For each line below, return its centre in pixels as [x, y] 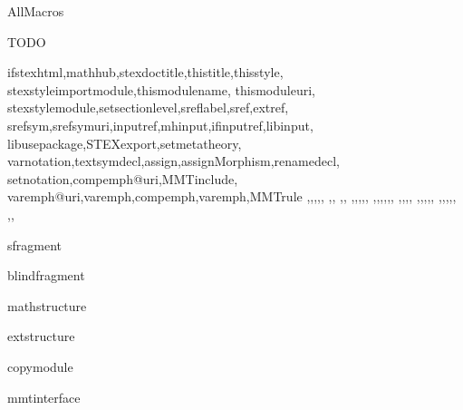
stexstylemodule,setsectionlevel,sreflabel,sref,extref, [148, 107]
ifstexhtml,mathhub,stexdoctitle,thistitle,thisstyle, [145, 72]
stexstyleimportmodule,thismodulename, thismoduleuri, [161, 89]
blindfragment [46, 275]
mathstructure [47, 305]
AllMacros [36, 11]
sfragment [35, 244]
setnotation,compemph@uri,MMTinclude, [123, 178]
